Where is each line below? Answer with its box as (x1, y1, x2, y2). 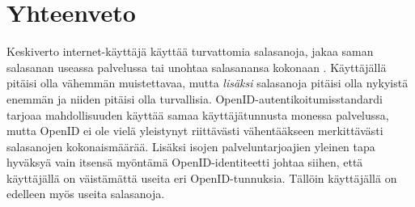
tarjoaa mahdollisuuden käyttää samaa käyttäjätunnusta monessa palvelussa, (6, 106, 389, 123)
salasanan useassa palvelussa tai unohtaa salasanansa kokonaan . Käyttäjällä (6, 58, 387, 75)
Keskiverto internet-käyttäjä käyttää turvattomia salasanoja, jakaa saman (6, 43, 374, 60)
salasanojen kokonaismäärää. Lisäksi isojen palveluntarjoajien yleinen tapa (6, 137, 375, 154)
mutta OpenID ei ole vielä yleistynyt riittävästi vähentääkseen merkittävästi (6, 122, 383, 139)
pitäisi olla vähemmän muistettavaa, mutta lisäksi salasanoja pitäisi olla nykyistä (6, 74, 409, 91)
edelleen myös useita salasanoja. (6, 185, 165, 202)
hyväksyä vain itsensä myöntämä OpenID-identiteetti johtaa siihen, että (6, 154, 363, 171)
